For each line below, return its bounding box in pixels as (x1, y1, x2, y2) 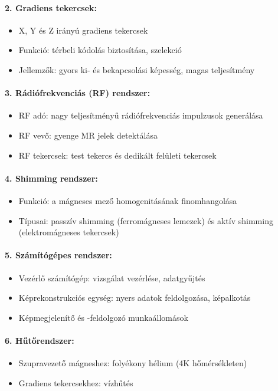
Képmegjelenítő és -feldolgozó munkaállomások (18, 311, 188, 323)
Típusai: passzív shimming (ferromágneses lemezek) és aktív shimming (18, 214, 273, 226)
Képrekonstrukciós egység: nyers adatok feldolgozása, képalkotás (18, 291, 251, 304)
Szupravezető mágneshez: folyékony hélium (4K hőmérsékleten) (18, 357, 247, 369)
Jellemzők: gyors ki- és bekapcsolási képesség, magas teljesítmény (18, 63, 255, 75)
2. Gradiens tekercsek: (5, 1, 97, 14)
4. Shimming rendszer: (5, 172, 98, 184)
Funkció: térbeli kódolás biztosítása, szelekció (18, 44, 182, 56)
